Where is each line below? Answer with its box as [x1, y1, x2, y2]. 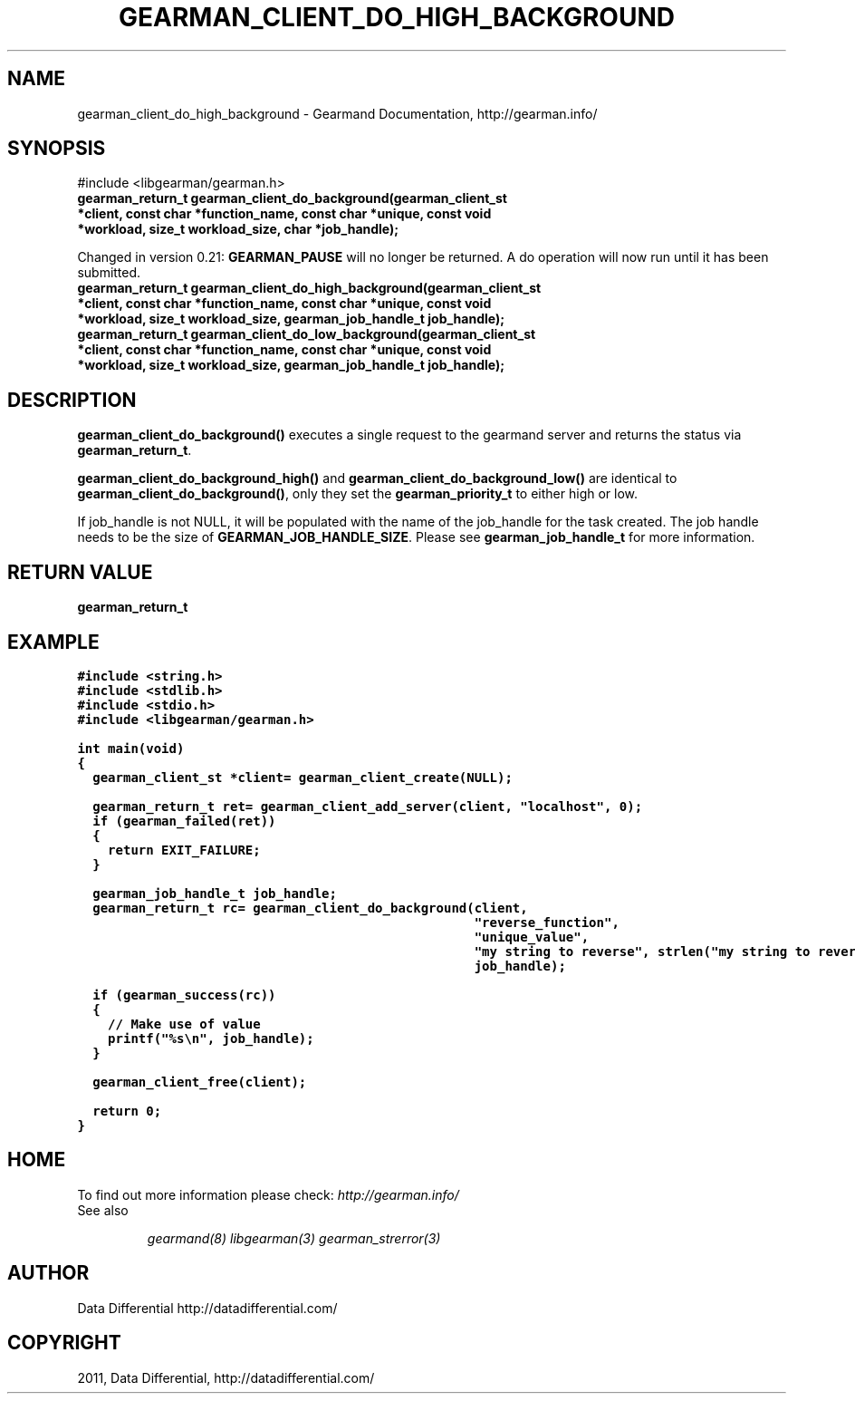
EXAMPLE [7, 630, 100, 653]
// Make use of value [108, 1016, 261, 1031]
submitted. [77, 265, 141, 281]
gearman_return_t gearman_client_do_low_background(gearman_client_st [77, 326, 536, 343]
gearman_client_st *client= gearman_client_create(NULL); [92, 769, 513, 785]
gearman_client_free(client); [92, 1074, 307, 1089]
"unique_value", [474, 929, 590, 944]
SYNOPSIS [7, 137, 106, 160]
